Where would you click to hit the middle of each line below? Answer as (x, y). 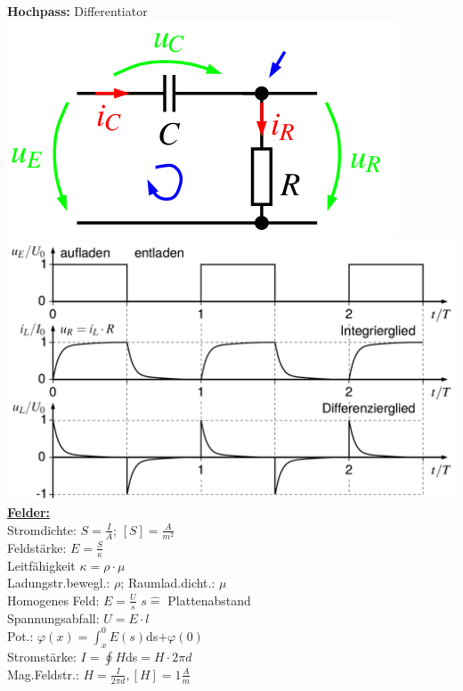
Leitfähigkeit (41, 565)
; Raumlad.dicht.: (168, 583)
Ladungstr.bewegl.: (59, 583)
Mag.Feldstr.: (43, 674)
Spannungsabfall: (53, 617)
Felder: (29, 512)
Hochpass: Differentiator (77, 11)
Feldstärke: (37, 547)
